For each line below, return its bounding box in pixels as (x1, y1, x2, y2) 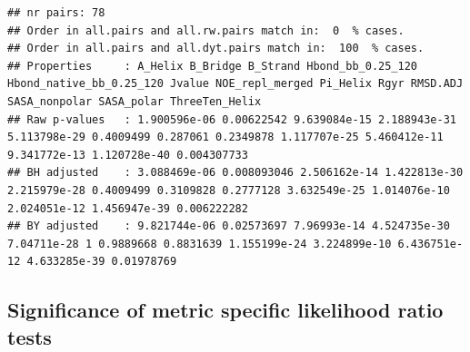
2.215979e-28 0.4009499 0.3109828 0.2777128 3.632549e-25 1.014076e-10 (7, 183, 450, 197)
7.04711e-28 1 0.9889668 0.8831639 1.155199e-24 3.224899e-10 (7, 237, 392, 250)
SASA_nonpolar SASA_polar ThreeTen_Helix (7, 94, 262, 108)
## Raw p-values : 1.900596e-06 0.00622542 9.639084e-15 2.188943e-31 (7, 112, 456, 126)
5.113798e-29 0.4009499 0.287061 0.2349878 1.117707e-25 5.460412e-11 (7, 131, 444, 144)
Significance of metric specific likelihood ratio (7, 296, 444, 324)
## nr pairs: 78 (7, 6, 105, 19)
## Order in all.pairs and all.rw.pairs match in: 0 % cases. (7, 24, 405, 37)
